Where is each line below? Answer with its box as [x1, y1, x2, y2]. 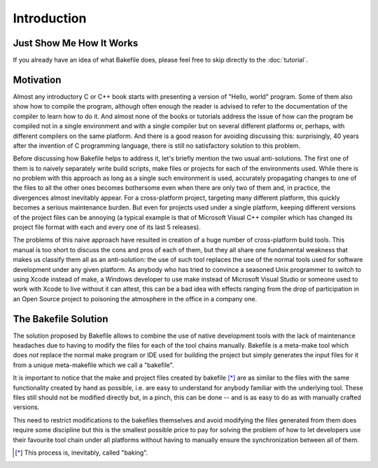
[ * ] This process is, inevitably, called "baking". [15, 448, 148, 457]
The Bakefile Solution [13, 312, 108, 325]
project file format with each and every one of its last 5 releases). [13, 223, 201, 231]
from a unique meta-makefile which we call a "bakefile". [13, 361, 174, 369]
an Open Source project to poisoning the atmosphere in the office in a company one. [13, 294, 258, 303]
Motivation [13, 74, 62, 85]
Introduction [13, 11, 87, 26]
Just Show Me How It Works [13, 37, 139, 49]
